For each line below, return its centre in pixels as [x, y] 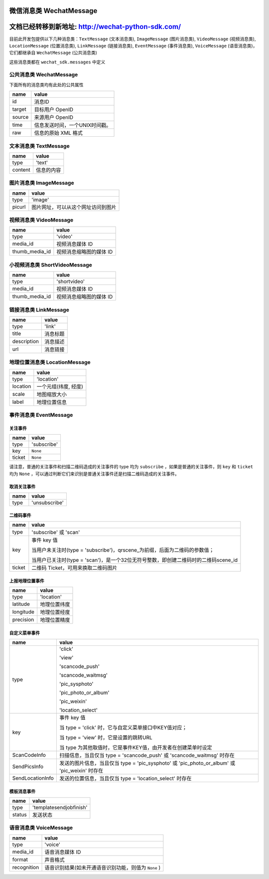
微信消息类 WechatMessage [53, 11]
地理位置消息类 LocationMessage [50, 362]
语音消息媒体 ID [63, 852]
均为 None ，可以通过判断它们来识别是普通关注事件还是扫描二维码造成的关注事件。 [94, 474]
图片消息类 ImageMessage [42, 183]
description [26, 341]
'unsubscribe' [48, 503]
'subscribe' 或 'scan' [56, 533]
